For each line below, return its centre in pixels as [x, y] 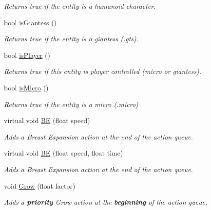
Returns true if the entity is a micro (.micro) [71, 104]
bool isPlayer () [27, 55]
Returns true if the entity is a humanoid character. [80, 6]
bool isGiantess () [30, 22]
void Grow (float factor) [40, 185]
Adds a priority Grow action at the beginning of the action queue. [106, 202]
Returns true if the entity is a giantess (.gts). [71, 39]
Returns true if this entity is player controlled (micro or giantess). [103, 71]
